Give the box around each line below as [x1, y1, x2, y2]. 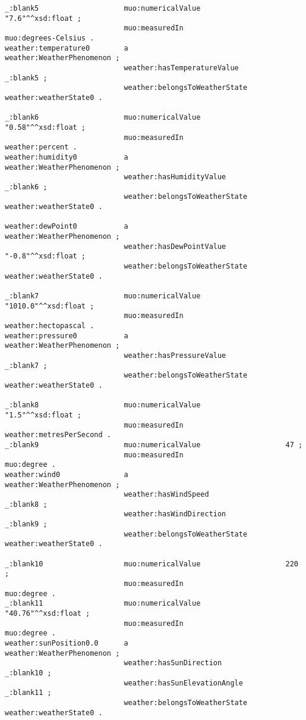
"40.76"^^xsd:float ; [5, 609, 90, 618]
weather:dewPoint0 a [5, 222, 128, 231]
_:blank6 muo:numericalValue [5, 113, 201, 122]
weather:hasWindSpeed [124, 490, 209, 499]
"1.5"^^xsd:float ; [5, 410, 81, 419]
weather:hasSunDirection [124, 659, 222, 668]
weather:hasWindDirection [124, 510, 226, 519]
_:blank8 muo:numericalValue [5, 401, 201, 410]
